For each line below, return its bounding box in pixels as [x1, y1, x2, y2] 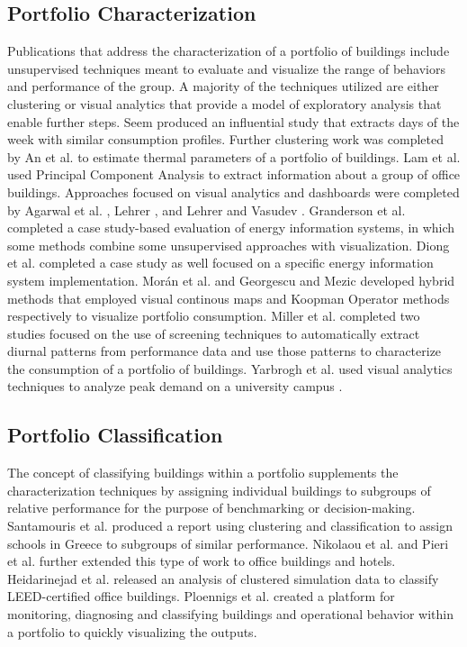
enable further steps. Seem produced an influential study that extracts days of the [7, 112, 460, 131]
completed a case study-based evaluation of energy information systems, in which [7, 218, 455, 237]
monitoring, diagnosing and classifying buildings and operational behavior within [7, 605, 454, 624]
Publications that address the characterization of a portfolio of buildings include [7, 41, 450, 60]
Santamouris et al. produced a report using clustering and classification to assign [7, 516, 454, 535]
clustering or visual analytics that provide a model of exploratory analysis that [7, 94, 442, 113]
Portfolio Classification [7, 421, 223, 449]
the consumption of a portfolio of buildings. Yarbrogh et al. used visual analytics [7, 359, 453, 378]
